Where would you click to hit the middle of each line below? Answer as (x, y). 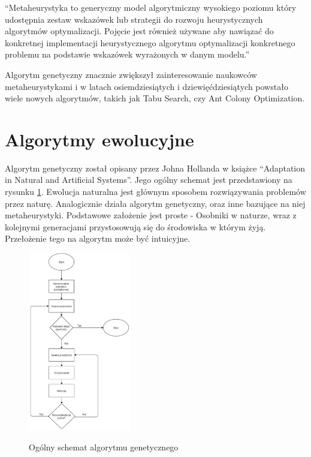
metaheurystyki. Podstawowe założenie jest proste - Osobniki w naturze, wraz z (151, 215)
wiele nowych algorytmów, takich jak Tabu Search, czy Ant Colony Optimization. (155, 98)
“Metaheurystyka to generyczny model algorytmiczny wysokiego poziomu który (151, 7)
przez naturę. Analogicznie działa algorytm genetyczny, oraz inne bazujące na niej (155, 203)
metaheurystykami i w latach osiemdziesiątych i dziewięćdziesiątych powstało (147, 86)
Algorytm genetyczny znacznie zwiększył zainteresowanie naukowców (131, 74)
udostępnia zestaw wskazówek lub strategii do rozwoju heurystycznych (134, 19)
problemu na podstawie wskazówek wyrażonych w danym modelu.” (127, 54)
